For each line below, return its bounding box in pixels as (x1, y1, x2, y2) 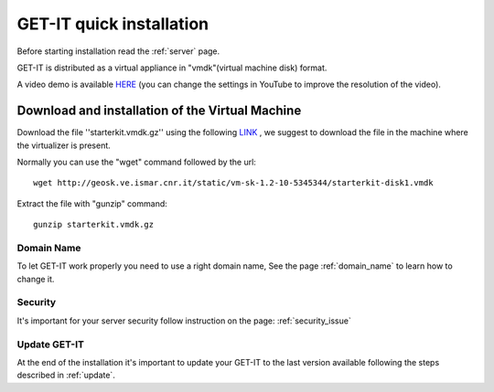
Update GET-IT (16, 338, 84, 351)
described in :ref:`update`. (16, 370, 116, 381)
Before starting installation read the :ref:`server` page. (16, 46, 220, 57)
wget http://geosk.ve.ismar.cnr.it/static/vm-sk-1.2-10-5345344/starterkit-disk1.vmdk (33, 178, 434, 188)
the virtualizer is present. (16, 140, 112, 151)
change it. (16, 273, 55, 284)
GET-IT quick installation (16, 14, 209, 34)
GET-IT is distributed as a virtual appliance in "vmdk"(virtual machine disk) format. (16, 62, 328, 73)
